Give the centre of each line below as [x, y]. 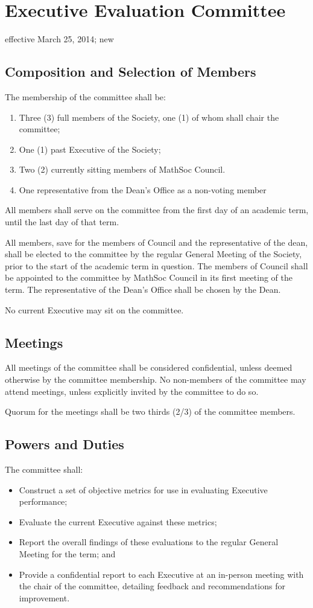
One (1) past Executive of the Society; [90, 149]
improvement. [44, 597]
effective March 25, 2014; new [59, 39]
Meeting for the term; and [67, 553]
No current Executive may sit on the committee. [94, 309]
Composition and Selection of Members [131, 72]
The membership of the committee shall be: [85, 96]
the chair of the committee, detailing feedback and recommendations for [152, 586]
